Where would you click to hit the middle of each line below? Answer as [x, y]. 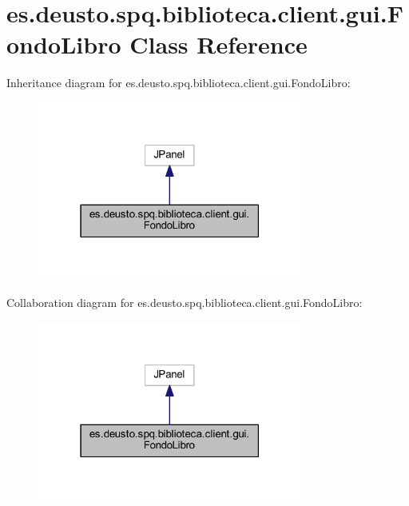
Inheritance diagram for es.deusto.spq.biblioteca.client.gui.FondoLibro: [179, 83]
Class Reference [218, 44]
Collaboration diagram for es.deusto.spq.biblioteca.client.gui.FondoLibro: [185, 303]
